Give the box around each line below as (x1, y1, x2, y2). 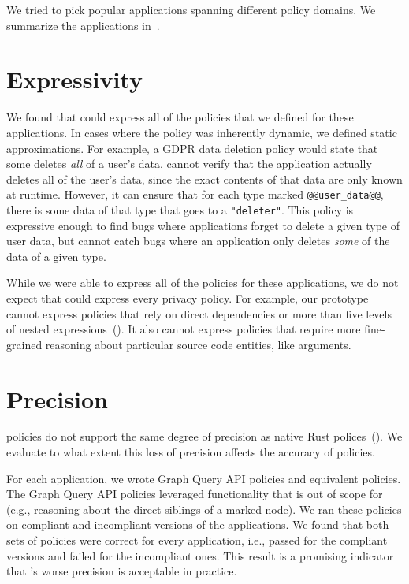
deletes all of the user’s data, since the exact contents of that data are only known (6, 170, 403, 187)
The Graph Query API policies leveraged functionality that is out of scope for (6, 485, 383, 502)
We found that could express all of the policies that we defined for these (6, 109, 354, 125)
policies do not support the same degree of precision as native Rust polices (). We (6, 428, 403, 445)
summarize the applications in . (6, 17, 160, 33)
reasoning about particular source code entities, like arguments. (45, 336, 351, 352)
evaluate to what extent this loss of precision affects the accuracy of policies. (6, 444, 375, 460)
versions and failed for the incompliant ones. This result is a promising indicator (6, 547, 394, 564)
